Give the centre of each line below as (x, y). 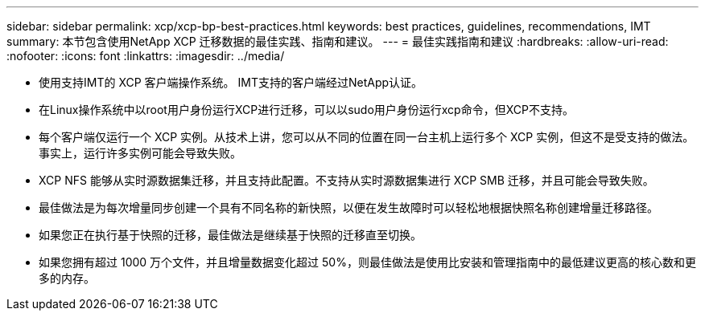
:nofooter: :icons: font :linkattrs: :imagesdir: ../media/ (146, 56)
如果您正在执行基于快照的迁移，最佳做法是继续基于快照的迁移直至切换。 (230, 235)
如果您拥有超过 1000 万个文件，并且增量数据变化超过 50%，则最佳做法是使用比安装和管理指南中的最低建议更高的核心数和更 (367, 262)
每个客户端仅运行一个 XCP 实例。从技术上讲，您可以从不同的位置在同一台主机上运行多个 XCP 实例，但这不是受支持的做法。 (367, 137)
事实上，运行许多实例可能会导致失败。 (140, 153)
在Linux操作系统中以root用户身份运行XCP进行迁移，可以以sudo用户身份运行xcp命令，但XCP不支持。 (306, 110)
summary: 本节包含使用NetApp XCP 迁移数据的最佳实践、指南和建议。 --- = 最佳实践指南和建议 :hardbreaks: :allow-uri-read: (338, 41)
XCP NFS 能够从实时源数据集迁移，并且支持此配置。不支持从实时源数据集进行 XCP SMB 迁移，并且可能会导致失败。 (346, 180)
